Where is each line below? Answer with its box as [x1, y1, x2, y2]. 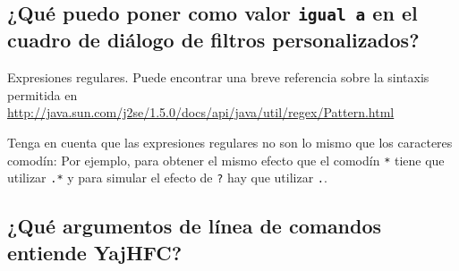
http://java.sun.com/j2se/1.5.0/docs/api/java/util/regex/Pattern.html [7, 103, 395, 122]
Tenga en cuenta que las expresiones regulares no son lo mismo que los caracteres [7, 132, 453, 151]
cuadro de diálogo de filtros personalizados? [7, 26, 420, 54]
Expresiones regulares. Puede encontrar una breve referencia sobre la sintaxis [7, 68, 429, 87]
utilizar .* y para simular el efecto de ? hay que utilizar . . [7, 168, 327, 187]
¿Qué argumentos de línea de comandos [7, 212, 382, 240]
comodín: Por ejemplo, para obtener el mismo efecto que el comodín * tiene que [7, 150, 445, 169]
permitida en [7, 85, 78, 104]
